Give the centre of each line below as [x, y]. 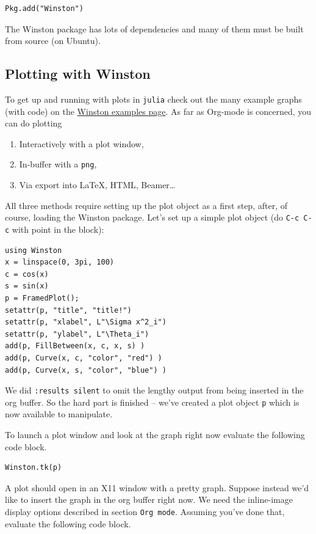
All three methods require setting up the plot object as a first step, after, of [146, 205]
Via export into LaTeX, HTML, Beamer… [97, 185]
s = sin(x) [27, 286]
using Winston [34, 250]
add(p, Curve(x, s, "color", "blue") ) [86, 370]
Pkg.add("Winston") [44, 9]
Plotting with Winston [78, 74]
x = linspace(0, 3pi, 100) [59, 262]
